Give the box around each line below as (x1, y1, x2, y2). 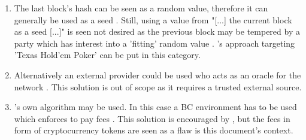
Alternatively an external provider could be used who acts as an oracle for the (14, 68, 301, 81)
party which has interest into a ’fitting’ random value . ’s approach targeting (14, 36, 295, 49)
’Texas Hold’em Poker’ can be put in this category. (14, 48, 201, 61)
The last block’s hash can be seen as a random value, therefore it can (14, 2, 268, 14)
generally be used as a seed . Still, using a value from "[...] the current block (14, 13, 292, 26)
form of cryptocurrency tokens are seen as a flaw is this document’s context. (14, 124, 293, 136)
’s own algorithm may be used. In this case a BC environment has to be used (14, 101, 297, 113)
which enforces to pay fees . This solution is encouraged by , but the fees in (14, 112, 290, 124)
